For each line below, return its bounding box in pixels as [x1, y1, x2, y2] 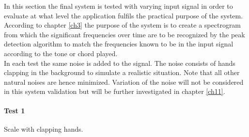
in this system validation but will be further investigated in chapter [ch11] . [4, 86, 225, 96]
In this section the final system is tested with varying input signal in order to [4, 1, 233, 11]
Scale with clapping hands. [4, 123, 83, 134]
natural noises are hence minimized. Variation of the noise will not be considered [4, 76, 244, 87]
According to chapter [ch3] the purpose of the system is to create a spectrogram [4, 20, 241, 30]
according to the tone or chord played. [4, 48, 118, 58]
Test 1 [4, 105, 25, 115]
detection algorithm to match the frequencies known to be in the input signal [4, 39, 233, 49]
